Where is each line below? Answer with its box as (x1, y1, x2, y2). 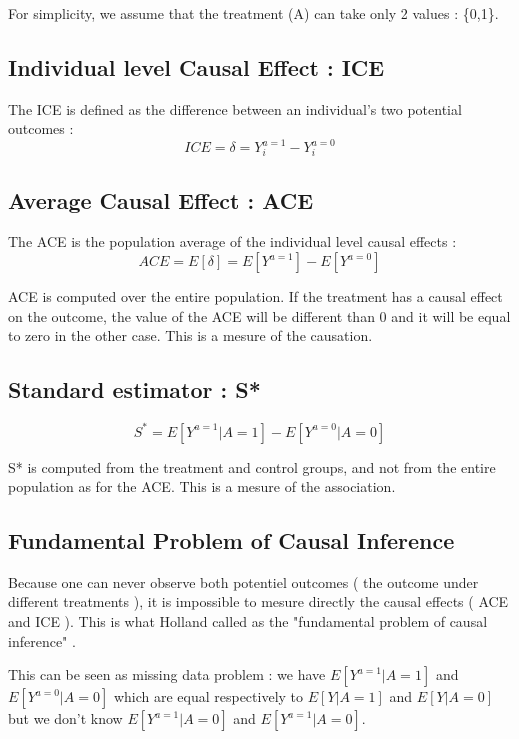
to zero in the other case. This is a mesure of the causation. (8, 325, 373, 346)
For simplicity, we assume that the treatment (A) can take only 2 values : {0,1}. (8, 3, 499, 23)
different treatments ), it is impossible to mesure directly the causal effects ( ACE (8, 591, 509, 612)
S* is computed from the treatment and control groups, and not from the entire (8, 456, 496, 477)
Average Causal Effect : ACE (8, 184, 314, 215)
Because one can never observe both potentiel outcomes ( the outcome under (8, 571, 479, 592)
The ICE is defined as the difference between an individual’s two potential (8, 98, 462, 119)
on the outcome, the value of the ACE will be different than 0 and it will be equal (8, 305, 511, 326)
